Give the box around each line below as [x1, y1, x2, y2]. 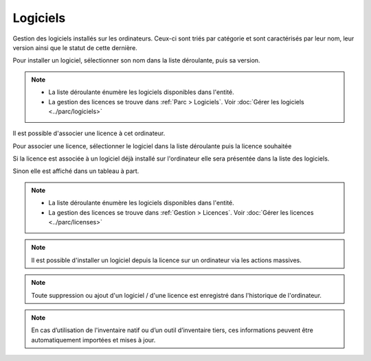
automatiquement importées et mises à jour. [31, 336, 156, 344]
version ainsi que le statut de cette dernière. [12, 43, 137, 51]
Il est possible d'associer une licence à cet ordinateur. [12, 129, 166, 137]
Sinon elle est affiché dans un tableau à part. [12, 167, 139, 175]
